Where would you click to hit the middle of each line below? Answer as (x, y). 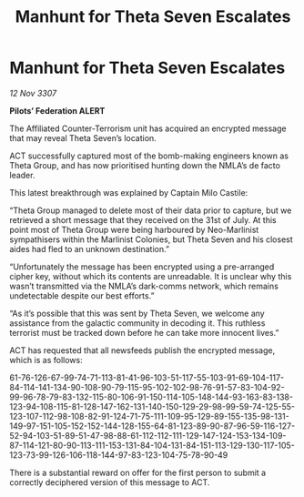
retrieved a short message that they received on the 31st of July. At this (143, 219)
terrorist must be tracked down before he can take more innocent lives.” (144, 332)
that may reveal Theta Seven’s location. (83, 137)
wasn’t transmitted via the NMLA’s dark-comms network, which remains (144, 286)
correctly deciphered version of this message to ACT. (110, 482)
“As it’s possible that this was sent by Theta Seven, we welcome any (137, 313)
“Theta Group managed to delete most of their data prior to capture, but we (151, 210)
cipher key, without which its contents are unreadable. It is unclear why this (151, 276)
